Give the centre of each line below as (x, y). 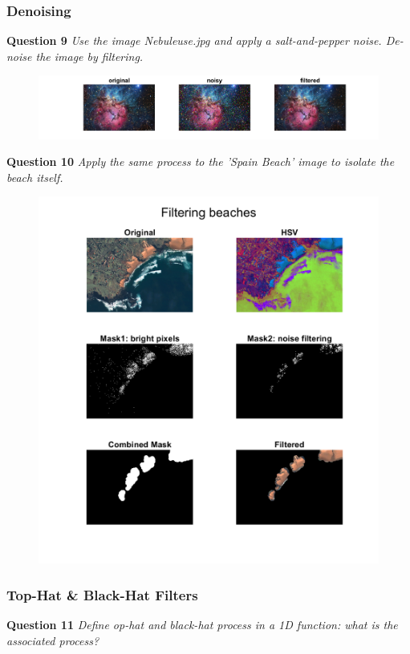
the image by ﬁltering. (89, 56)
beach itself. (35, 177)
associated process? (53, 640)
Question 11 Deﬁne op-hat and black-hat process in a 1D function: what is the (202, 625)
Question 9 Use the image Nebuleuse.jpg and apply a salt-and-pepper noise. (194, 40)
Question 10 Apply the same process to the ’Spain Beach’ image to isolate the (201, 161)
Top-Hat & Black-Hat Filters (102, 594)
